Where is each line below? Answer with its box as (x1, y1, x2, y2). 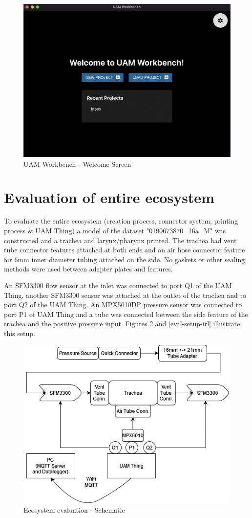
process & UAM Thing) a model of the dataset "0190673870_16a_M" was (4, 225, 226, 235)
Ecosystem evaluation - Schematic (23, 505, 125, 515)
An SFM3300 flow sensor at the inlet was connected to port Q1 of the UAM (4, 280, 232, 290)
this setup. (4, 328, 35, 338)
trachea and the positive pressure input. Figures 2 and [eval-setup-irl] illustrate (4, 318, 240, 329)
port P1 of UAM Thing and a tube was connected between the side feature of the (4, 309, 248, 319)
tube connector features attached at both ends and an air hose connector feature (4, 245, 245, 255)
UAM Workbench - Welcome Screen (23, 158, 131, 169)
